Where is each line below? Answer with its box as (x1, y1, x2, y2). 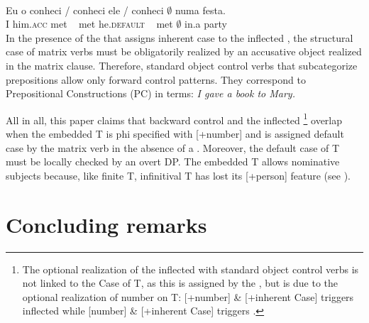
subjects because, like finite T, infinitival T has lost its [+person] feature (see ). (6, 168, 351, 182)
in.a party (184, 16, 227, 31)
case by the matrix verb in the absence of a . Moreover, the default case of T (6, 140, 340, 155)
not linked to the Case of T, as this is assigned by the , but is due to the (22, 275, 338, 290)
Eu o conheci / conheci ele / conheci (6, 2, 164, 17)
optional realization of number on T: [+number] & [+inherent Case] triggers (22, 289, 354, 304)
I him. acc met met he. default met (6, 16, 173, 31)
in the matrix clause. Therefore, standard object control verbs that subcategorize (6, 58, 358, 72)
